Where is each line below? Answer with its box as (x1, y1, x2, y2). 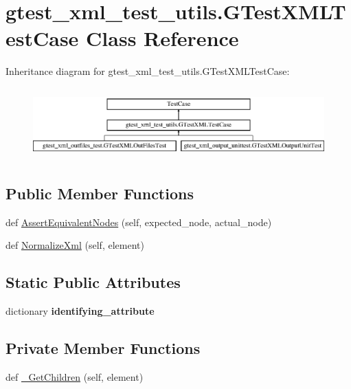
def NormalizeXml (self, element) (5, 238, 144, 252)
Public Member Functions (5, 183, 194, 204)
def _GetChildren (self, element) (5, 370, 144, 384)
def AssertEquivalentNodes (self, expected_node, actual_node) (5, 214, 272, 229)
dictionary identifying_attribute (5, 304, 155, 318)
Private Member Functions (5, 337, 201, 359)
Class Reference (86, 24, 239, 52)
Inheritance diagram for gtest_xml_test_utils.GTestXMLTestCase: (5, 64, 290, 78)
